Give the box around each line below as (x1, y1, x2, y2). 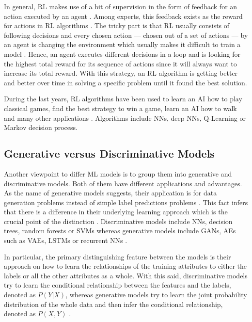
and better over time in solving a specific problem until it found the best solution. (4, 77, 247, 87)
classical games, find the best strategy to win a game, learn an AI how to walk (4, 103, 237, 113)
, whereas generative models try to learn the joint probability (65, 290, 247, 300)
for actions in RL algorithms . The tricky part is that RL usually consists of (4, 20, 230, 31)
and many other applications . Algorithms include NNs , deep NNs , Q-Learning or (4, 113, 246, 123)
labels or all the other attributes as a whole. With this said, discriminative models (4, 270, 248, 280)
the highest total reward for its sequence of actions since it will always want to (4, 58, 237, 68)
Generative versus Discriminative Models (4, 146, 215, 161)
